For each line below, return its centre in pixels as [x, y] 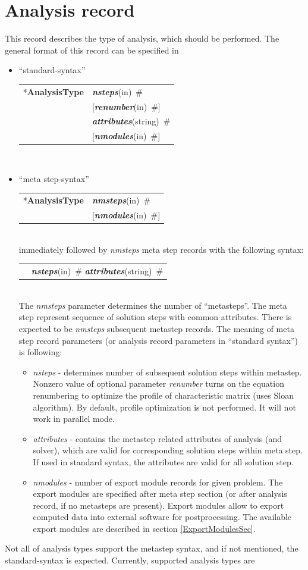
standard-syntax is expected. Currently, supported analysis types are [130, 560]
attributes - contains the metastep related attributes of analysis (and [157, 438]
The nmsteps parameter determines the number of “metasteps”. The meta [153, 305]
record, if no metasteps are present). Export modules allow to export [158, 505]
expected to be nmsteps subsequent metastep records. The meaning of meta [156, 328]
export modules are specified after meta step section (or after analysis [160, 494]
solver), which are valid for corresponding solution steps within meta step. [168, 450]
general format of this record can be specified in [92, 50]
